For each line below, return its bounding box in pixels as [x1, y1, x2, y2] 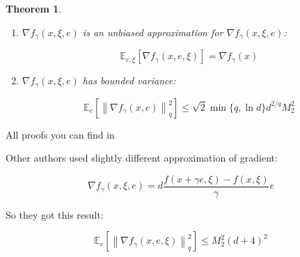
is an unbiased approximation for [82, 24, 223, 39]
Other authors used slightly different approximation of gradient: [6, 150, 278, 165]
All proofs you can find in [6, 127, 115, 141]
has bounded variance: [82, 73, 176, 88]
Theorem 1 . [6, 1, 62, 15]
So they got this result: [6, 207, 104, 221]
